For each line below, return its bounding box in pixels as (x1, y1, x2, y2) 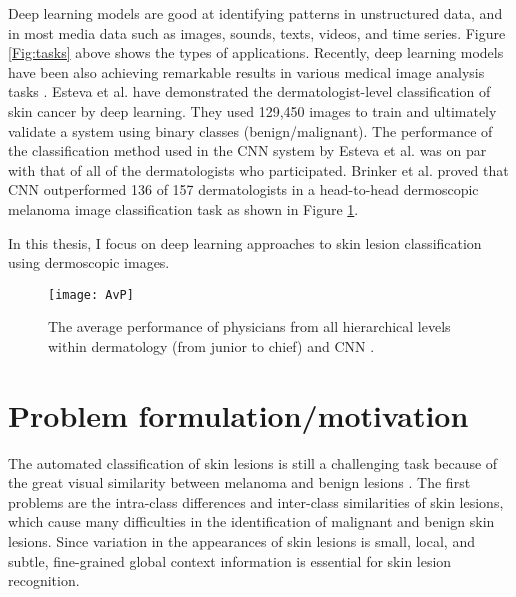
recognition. (8, 570, 80, 591)
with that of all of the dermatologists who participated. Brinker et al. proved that (8, 159, 509, 180)
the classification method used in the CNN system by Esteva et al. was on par (8, 140, 487, 161)
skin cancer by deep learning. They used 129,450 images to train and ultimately (8, 100, 497, 121)
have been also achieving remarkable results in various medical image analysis (8, 61, 485, 82)
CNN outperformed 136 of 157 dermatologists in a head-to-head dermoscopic (8, 179, 479, 200)
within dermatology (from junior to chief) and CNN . (48, 335, 375, 356)
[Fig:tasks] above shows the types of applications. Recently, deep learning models (8, 42, 504, 63)
